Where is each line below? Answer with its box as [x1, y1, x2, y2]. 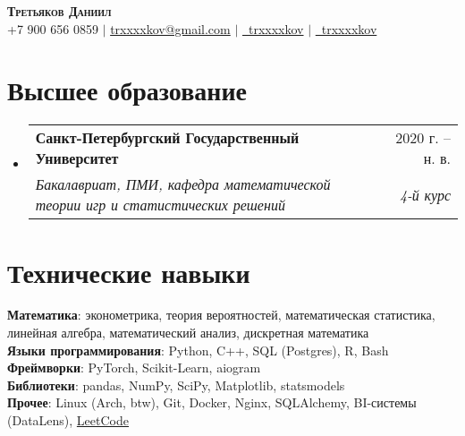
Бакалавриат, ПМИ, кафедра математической [35, 174, 331, 195]
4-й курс [399, 184, 451, 205]
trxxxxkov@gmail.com [110, 19, 231, 38]
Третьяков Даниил [7, 2, 112, 20]
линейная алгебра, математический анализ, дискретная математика [7, 323, 369, 342]
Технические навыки [7, 253, 250, 290]
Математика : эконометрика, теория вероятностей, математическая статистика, [7, 305, 435, 324]
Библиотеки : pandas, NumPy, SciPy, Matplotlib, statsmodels [7, 375, 345, 394]
